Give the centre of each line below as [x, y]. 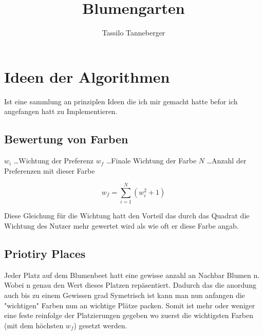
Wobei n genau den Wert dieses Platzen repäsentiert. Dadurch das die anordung [130, 285]
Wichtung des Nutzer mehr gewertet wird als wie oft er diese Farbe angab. [121, 225]
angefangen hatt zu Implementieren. [61, 111]
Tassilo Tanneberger [134, 33]
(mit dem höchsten [34, 325]
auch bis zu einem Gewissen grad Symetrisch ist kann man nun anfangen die [125, 295]
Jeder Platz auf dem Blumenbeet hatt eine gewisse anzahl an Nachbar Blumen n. [132, 275]
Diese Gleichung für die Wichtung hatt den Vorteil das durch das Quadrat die [127, 216]
